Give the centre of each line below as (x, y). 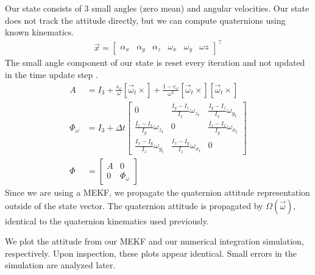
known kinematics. (40, 32)
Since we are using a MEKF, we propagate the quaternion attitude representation (157, 192)
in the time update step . (51, 74)
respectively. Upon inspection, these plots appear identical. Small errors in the (151, 253)
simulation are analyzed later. (60, 265)
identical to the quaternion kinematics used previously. (107, 220)
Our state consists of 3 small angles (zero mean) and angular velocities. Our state (157, 8)
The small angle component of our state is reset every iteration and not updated (155, 62)
